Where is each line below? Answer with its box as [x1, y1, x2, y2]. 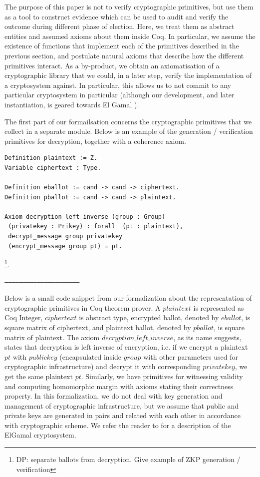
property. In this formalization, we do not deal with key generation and [4, 391, 223, 401]
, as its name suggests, [173, 332, 242, 342]
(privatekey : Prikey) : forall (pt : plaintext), [8, 223, 183, 230]
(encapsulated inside [59, 351, 122, 362]
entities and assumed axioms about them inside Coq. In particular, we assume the [4, 30, 256, 41]
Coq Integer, [4, 312, 43, 323]
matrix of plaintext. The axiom [4, 332, 100, 342]
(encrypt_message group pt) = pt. [8, 242, 123, 250]
